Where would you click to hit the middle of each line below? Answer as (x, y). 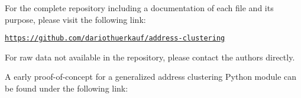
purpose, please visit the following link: (75, 19)
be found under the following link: (67, 88)
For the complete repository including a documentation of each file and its (139, 8)
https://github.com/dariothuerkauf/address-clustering (115, 38)
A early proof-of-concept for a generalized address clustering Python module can (151, 77)
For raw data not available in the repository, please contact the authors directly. (150, 57)
